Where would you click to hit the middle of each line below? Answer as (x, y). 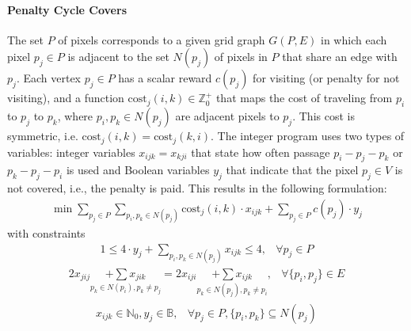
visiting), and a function (66, 98)
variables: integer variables (71, 152)
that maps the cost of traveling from (304, 98)
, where (75, 116)
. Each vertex (48, 78)
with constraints (46, 233)
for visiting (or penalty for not (326, 78)
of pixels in (241, 57)
